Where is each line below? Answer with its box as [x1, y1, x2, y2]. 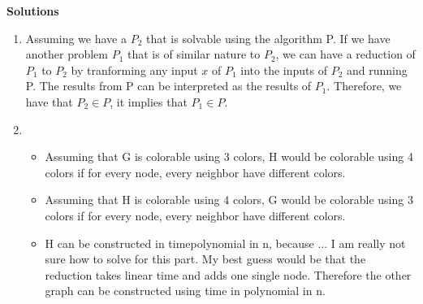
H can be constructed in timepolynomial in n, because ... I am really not [45, 234, 406, 251]
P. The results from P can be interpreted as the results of [25, 77, 312, 94]
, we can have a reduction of [275, 46, 416, 63]
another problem [25, 46, 109, 63]
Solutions [6, 2, 59, 19]
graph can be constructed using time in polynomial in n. [45, 282, 326, 299]
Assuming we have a [25, 29, 127, 46]
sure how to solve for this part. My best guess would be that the [45, 250, 366, 267]
